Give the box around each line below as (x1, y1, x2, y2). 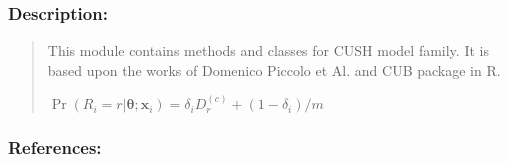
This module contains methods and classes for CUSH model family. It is (47, 40, 489, 61)
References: (8, 135, 102, 160)
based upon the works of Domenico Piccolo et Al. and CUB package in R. (47, 59, 501, 80)
